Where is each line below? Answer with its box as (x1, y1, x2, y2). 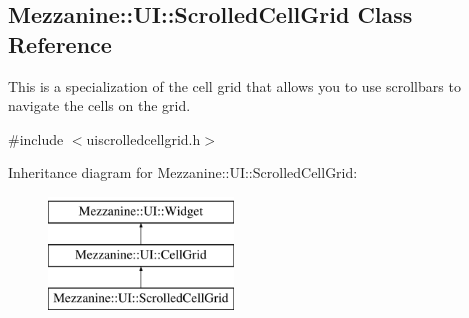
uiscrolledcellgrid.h (86, 128, 201, 149)
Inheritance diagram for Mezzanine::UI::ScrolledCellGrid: (8, 162, 358, 183)
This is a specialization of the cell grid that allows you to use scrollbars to (8, 75, 461, 96)
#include (8, 128, 64, 149)
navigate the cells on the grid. (8, 95, 191, 116)
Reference (8, 28, 112, 59)
